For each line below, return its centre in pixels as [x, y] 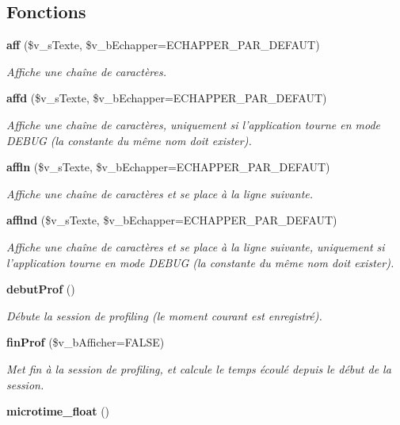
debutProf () [41, 289]
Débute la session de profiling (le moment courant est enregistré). [164, 315]
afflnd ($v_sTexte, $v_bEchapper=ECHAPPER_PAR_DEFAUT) [172, 220]
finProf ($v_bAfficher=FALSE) [86, 342]
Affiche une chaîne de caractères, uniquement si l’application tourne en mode [194, 124]
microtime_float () [58, 411]
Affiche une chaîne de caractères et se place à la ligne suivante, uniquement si [196, 246]
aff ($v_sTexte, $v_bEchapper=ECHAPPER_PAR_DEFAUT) [163, 45]
